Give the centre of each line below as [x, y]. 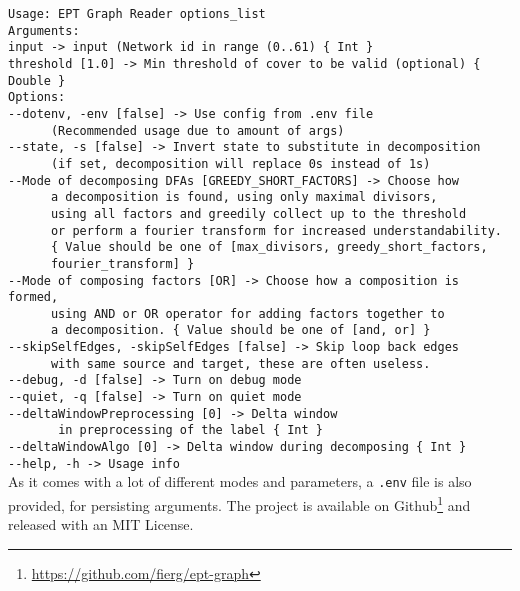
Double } [37, 80]
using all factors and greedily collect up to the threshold [258, 213]
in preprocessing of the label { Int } [190, 430]
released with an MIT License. [101, 524]
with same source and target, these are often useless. [240, 363]
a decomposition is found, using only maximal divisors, [244, 197]
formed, [33, 297]
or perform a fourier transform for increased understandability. [276, 230]
